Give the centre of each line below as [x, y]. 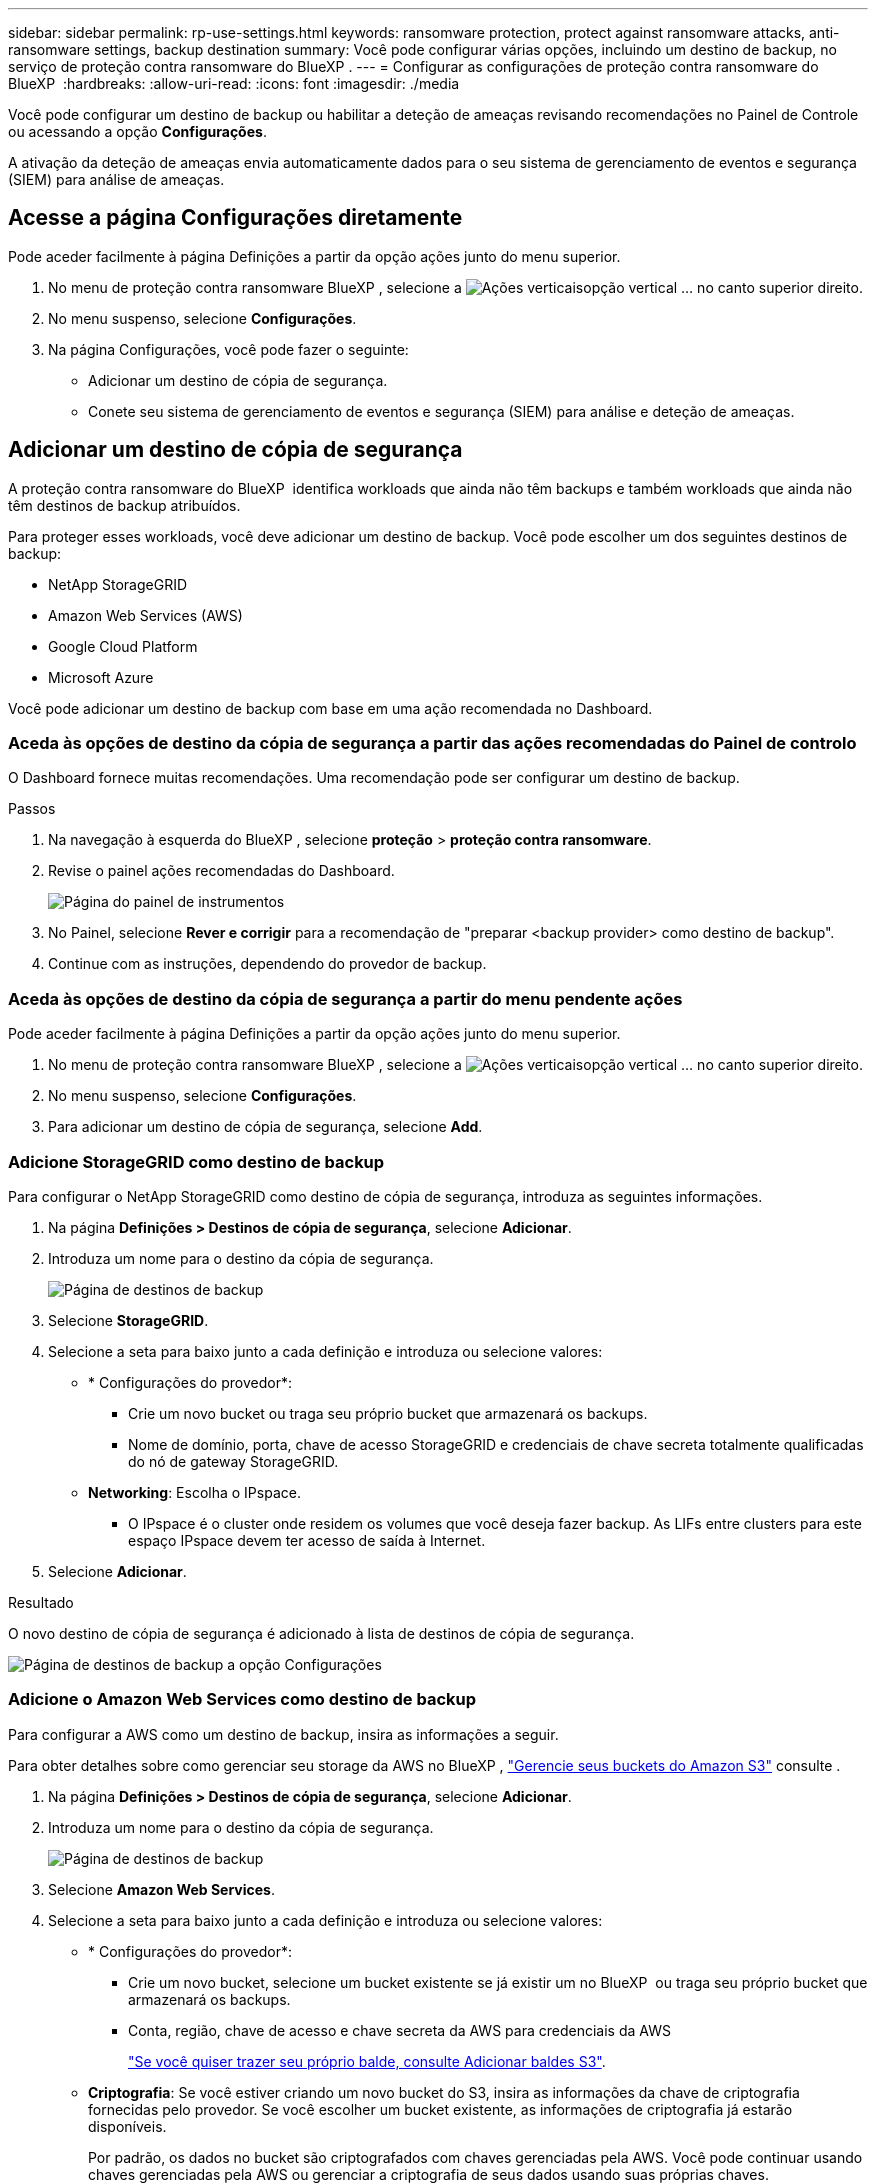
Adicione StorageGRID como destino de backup [196, 1161]
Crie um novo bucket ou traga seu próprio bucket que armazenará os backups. [388, 1413]
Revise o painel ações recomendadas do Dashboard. [221, 871]
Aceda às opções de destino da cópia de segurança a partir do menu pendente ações [345, 998]
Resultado [41, 1602]
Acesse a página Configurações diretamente [235, 218]
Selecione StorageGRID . [128, 1320]
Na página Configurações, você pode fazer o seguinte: [228, 349]
